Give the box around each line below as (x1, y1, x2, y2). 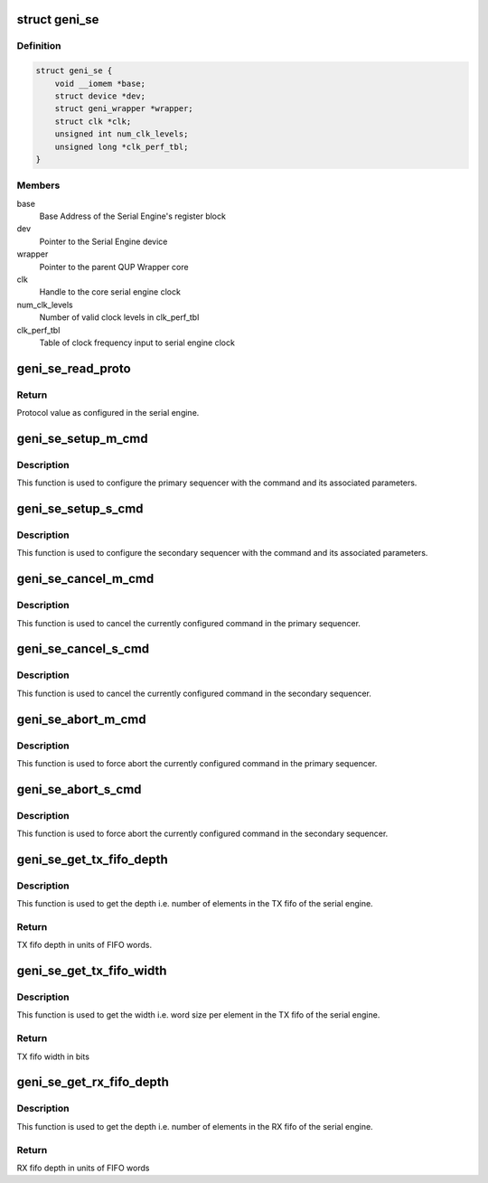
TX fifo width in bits (16, 1051, 90, 1062)
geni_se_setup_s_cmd (16, 502, 144, 517)
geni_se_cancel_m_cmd (16, 571, 155, 587)
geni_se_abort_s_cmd (16, 782, 142, 797)
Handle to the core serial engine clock (39, 286, 181, 297)
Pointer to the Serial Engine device (39, 236, 168, 247)
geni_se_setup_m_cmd (16, 430, 148, 446)
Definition (16, 40, 61, 52)
